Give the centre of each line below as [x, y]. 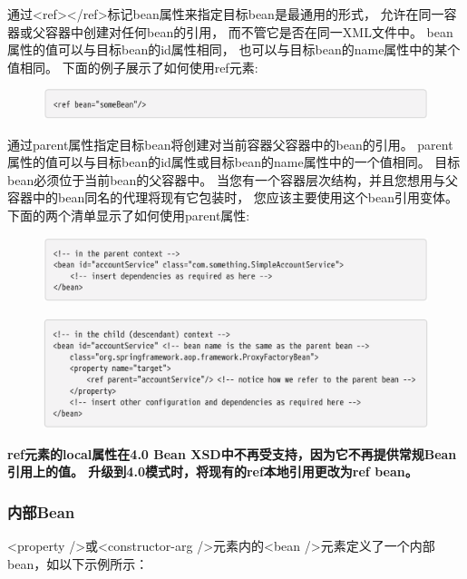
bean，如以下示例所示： [78, 563]
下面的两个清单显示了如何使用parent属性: [129, 216]
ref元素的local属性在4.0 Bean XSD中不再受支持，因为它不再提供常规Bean [232, 453]
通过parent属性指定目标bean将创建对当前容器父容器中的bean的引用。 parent [230, 144]
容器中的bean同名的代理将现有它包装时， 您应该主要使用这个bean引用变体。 [233, 197]
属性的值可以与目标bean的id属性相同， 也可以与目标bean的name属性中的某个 [234, 49]
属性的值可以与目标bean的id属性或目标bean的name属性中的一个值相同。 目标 [234, 162]
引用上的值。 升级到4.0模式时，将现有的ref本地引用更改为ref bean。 [213, 471]
